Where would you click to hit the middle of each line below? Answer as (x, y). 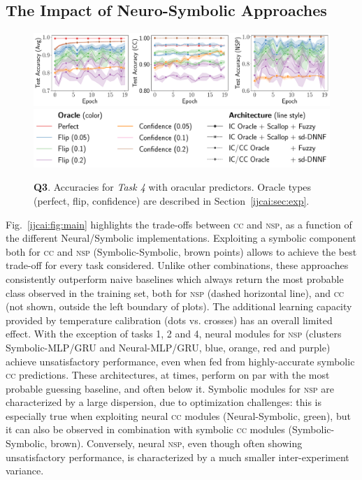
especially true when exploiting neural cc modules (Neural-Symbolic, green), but (178, 415)
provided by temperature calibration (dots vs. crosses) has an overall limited (169, 320)
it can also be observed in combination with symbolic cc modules (145, 429)
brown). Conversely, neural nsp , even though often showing (176, 443)
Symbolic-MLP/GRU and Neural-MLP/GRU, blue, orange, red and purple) (168, 347)
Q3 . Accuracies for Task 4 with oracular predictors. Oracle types (173, 187)
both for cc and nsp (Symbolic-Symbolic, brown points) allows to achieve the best (181, 251)
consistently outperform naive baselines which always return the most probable (175, 278)
